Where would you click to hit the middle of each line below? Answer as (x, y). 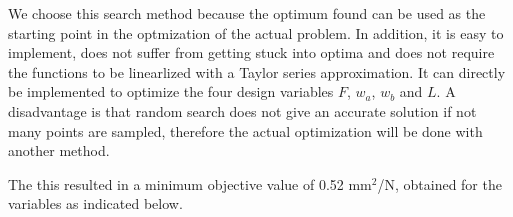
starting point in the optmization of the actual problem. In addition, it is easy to (256, 32)
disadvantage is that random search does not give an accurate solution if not (242, 110)
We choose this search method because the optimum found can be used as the (247, 13)
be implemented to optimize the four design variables (171, 91)
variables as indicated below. (95, 203)
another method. (59, 150)
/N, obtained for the (439, 183)
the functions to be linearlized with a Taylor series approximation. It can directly (257, 71)
